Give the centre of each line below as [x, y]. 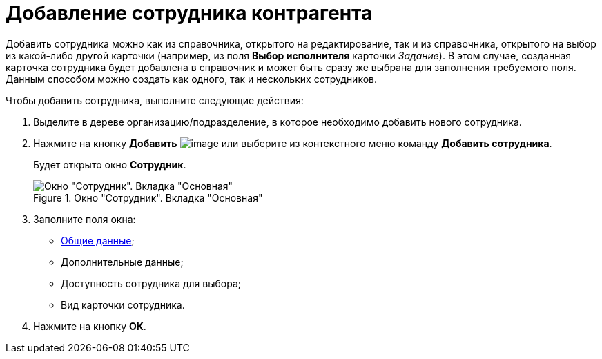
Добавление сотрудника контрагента [189, 13]
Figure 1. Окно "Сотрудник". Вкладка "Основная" [148, 197]
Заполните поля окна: [85, 219]
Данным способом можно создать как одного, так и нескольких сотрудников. [192, 79]
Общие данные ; [98, 240]
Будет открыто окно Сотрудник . [110, 164]
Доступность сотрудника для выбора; [151, 283]
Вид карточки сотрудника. [123, 304]
